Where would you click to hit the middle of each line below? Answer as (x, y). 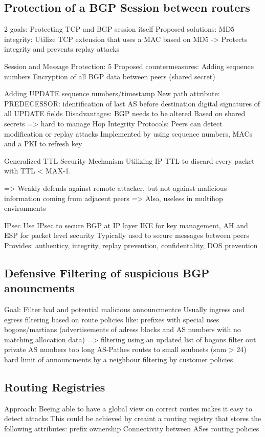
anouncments (39, 288)
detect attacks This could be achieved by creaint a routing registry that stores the (133, 418)
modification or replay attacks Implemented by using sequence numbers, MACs (128, 133)
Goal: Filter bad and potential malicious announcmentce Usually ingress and (124, 309)
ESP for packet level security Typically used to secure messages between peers (127, 235)
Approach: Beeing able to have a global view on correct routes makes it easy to (128, 408)
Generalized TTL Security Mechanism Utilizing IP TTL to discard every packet (129, 160)
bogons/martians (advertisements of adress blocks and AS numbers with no (123, 329)
